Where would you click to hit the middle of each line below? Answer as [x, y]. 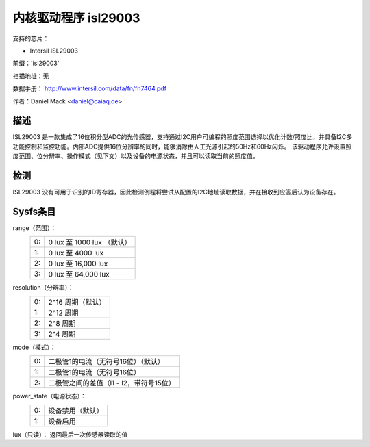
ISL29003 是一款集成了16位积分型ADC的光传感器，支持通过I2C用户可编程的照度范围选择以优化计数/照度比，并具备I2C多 [183, 137]
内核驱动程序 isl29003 [76, 18]
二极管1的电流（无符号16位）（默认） [106, 361]
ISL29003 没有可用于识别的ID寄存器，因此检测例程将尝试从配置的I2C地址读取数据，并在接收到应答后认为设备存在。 [176, 192]
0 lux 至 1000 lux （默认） [90, 242]
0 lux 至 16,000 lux [78, 264]
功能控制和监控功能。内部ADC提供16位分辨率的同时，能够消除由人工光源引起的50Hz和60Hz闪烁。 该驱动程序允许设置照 [182, 146]
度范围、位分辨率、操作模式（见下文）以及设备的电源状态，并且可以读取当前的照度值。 [136, 156]
